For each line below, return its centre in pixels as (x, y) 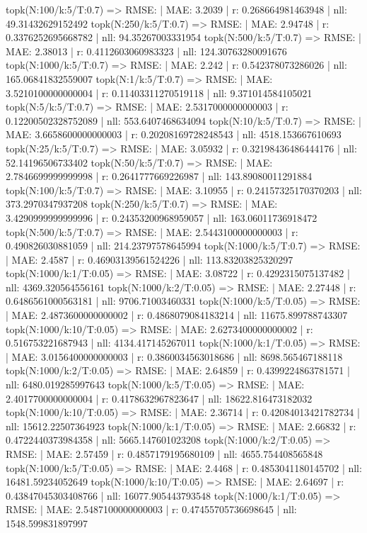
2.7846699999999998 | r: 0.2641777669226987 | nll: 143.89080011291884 (159, 176)
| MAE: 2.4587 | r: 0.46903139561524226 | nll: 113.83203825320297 (150, 259)
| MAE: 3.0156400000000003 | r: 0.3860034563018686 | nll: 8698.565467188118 (174, 356)
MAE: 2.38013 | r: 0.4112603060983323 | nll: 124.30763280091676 (146, 51)
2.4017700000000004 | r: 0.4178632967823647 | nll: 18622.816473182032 (159, 398)
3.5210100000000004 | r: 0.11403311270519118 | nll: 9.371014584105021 (159, 92)
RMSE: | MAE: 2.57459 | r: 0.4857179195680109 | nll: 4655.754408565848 (164, 454)
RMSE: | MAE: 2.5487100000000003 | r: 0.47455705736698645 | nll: (151, 509)
